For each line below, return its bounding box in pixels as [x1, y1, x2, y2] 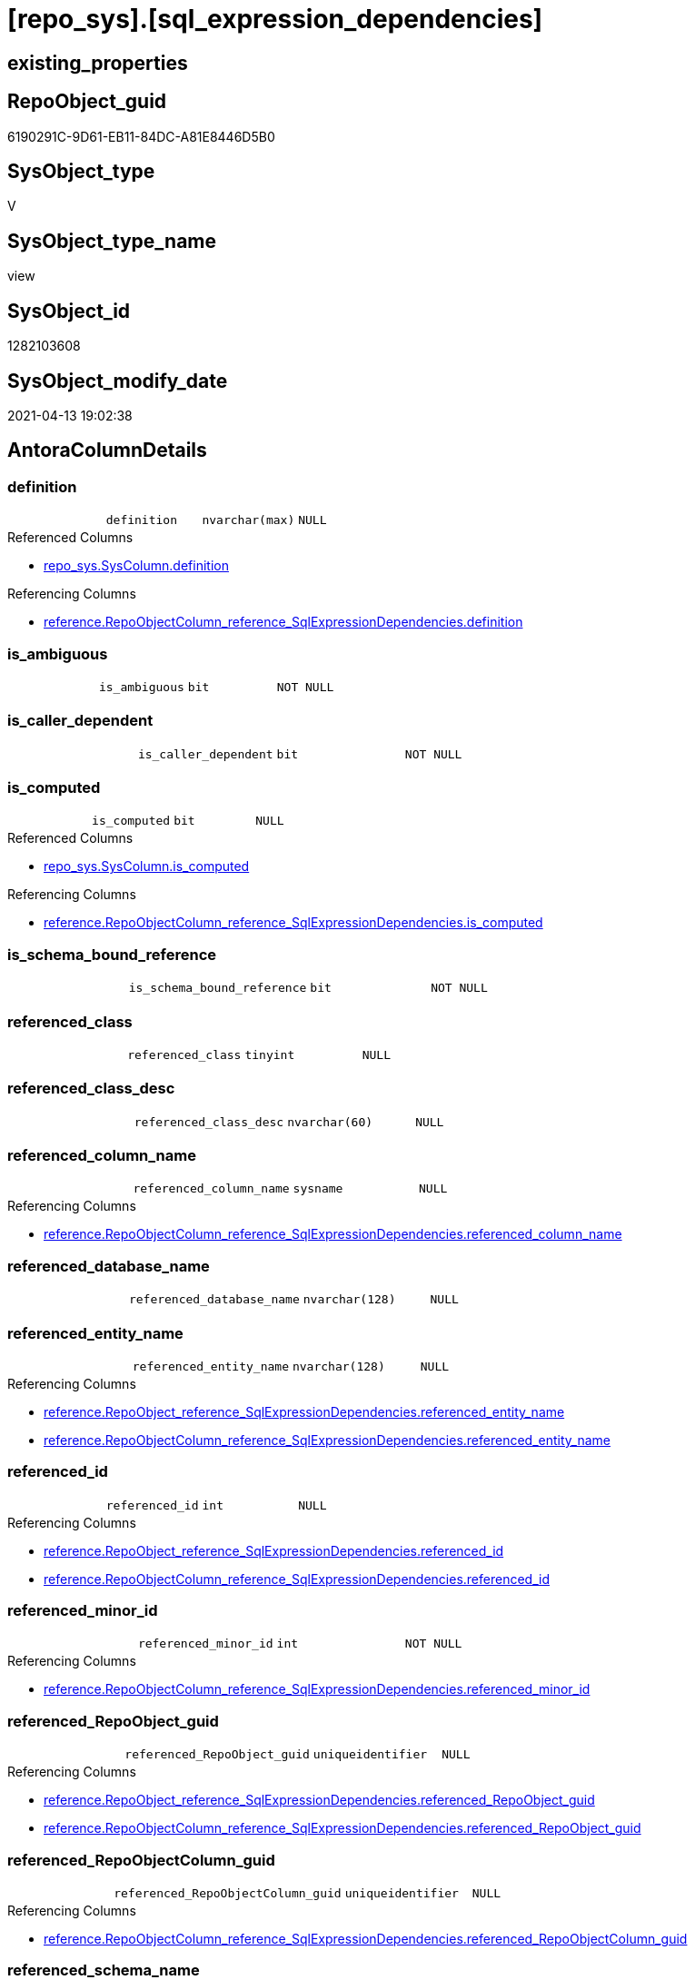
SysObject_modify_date [7, 369, 228, 392]
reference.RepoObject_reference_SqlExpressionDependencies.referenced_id [44, 1542, 504, 1559]
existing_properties [7, 51, 188, 74]
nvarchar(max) [202, 513, 295, 528]
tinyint [244, 1047, 295, 1062]
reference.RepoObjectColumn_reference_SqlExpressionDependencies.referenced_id [44, 1570, 550, 1587]
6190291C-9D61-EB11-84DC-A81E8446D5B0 [7, 128, 275, 144]
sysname [293, 1182, 343, 1196]
